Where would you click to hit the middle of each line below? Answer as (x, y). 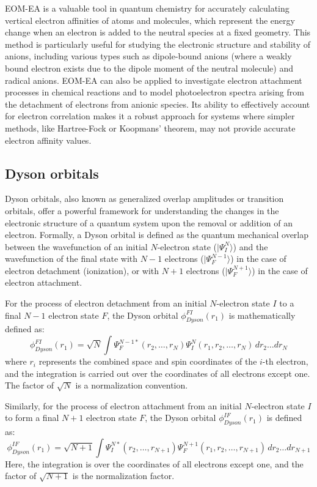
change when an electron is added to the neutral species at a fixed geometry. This (158, 32)
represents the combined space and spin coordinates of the (148, 361)
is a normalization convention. (132, 385)
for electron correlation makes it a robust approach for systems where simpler (150, 116)
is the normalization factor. (123, 476)
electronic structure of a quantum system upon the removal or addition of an (149, 222)
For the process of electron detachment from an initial (106, 303)
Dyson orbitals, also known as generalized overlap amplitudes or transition (144, 199)
